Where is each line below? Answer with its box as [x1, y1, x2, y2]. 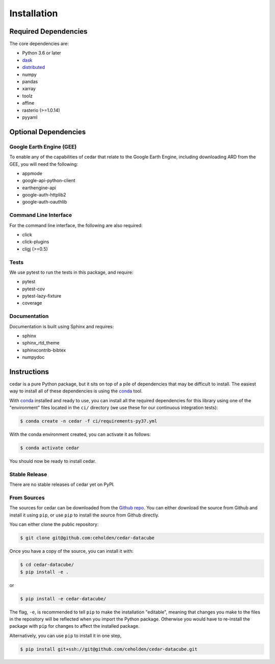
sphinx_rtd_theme [22, 340, 60, 346]
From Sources [9, 494, 45, 501]
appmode [22, 170, 43, 176]
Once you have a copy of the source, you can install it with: [9, 548, 134, 554]
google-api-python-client [22, 178, 76, 184]
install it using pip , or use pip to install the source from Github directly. [9, 512, 159, 518]
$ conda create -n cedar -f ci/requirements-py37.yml [20, 419, 157, 424]
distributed [22, 64, 45, 70]
